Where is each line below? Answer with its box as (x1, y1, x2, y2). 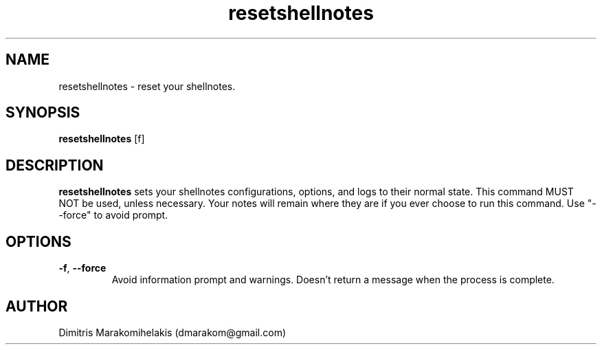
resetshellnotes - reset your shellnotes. (58, 80, 236, 92)
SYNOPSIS (5, 104, 80, 122)
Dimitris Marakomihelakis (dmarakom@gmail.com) (58, 326, 287, 338)
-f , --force (58, 262, 107, 274)
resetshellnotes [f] (58, 133, 145, 145)
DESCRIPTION (5, 156, 104, 174)
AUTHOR (5, 297, 68, 315)
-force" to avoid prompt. (58, 209, 168, 221)
